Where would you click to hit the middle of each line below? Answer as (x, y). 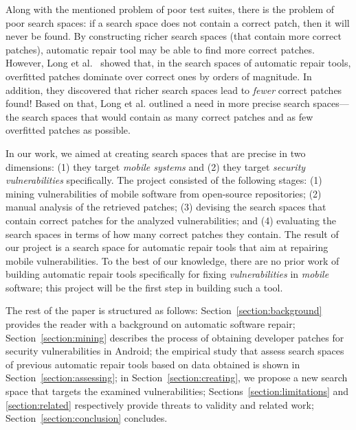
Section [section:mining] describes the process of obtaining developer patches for (175, 337)
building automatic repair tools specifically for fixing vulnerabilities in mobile (167, 274)
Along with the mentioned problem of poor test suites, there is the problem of (170, 9)
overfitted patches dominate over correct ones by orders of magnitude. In (159, 76)
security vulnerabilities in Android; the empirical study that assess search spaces (175, 351)
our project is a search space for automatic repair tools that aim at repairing (167, 247)
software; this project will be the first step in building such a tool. (144, 287)
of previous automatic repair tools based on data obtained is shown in (153, 364)
